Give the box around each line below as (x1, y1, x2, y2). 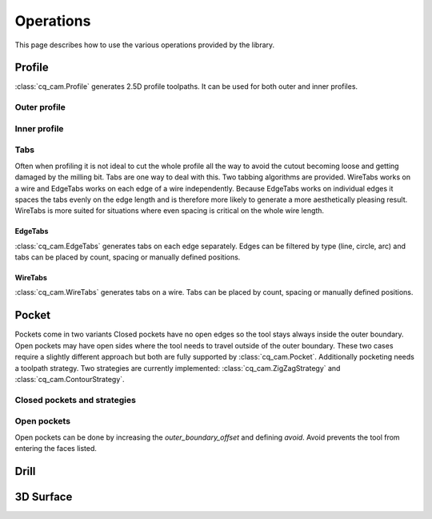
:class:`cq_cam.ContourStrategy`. (14, 374, 125, 384)
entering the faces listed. (14, 444, 98, 453)
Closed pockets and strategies (14, 394, 136, 405)
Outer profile (14, 102, 66, 113)
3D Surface (14, 489, 73, 504)
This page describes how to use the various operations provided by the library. (14, 40, 275, 50)
